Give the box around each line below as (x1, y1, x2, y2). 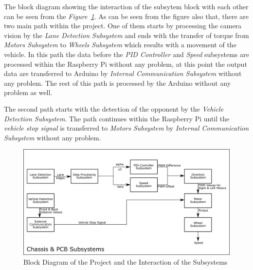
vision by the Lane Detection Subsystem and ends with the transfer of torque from (4, 30, 249, 40)
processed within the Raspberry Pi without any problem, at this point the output (4, 58, 247, 69)
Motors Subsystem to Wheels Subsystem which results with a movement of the (4, 39, 236, 50)
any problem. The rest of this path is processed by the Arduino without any (4, 77, 231, 88)
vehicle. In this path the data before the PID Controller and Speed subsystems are (4, 49, 249, 59)
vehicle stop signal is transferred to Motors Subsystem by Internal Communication (4, 123, 249, 133)
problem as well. (4, 87, 53, 97)
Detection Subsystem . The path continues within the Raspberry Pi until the (4, 113, 230, 123)
